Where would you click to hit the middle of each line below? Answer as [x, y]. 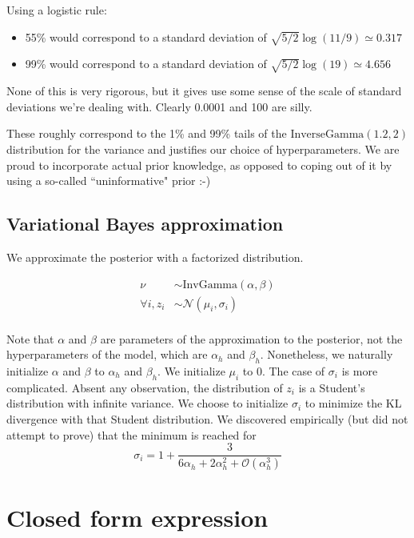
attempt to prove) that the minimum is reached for [131, 434]
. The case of [293, 370]
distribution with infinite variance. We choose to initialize [147, 403]
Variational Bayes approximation [145, 224]
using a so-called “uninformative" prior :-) [109, 181]
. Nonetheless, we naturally [326, 354]
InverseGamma [327, 135]
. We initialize [191, 370]
